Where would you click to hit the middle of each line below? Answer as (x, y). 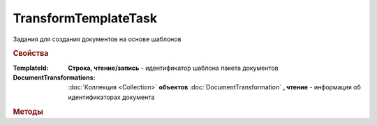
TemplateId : (31, 68)
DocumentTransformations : (54, 78)
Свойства (31, 54)
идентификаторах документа (111, 97)
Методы (28, 112)
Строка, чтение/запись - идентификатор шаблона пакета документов (173, 68)
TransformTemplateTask (85, 18)
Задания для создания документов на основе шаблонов (97, 39)
